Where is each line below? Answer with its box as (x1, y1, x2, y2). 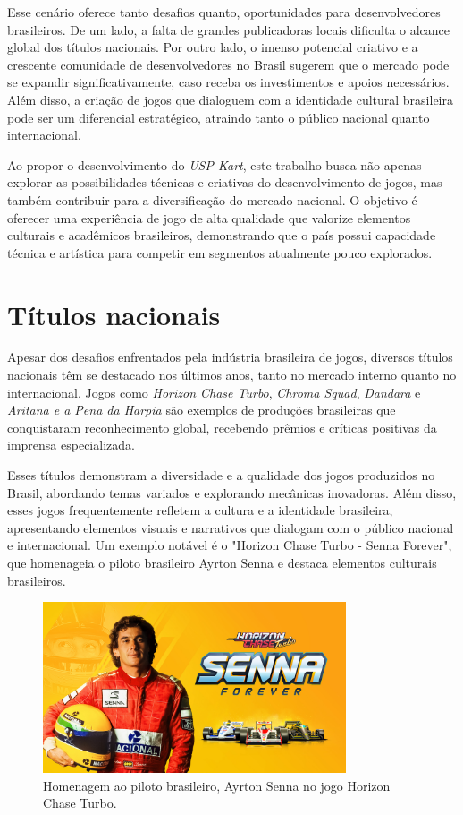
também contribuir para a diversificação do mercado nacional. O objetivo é (7, 190, 417, 209)
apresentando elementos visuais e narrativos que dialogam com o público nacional (7, 518, 454, 536)
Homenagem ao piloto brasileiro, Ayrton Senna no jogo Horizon (43, 776, 391, 794)
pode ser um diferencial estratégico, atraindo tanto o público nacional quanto (7, 107, 430, 126)
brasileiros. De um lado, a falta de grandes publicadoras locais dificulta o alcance (7, 20, 450, 39)
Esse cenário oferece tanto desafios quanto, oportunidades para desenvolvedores (7, 3, 441, 21)
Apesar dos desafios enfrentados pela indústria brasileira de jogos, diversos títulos (7, 347, 453, 366)
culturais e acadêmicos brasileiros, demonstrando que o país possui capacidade (7, 226, 436, 244)
